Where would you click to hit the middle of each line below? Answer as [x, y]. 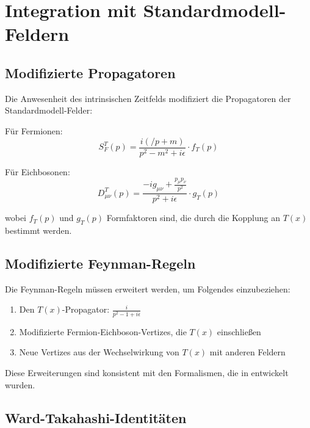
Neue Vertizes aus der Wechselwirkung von [99, 352]
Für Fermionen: [34, 130]
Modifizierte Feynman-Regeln [100, 263]
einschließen [239, 331]
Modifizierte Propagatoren [90, 72]
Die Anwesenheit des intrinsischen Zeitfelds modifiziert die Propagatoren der [148, 98]
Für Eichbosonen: [38, 171]
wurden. [20, 384]
